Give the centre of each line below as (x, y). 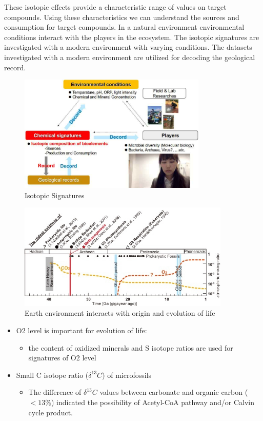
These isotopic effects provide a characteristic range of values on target (115, 7)
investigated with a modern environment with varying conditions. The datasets (128, 47)
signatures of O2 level (62, 358)
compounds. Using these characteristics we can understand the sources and (122, 17)
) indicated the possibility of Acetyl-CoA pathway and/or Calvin (153, 402)
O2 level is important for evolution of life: (82, 330)
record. (15, 67)
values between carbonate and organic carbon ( (174, 392)
